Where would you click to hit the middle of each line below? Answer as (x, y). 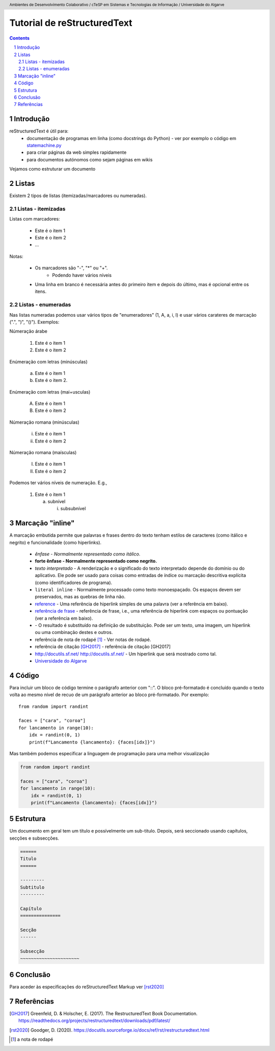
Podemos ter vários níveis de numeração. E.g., (58, 483)
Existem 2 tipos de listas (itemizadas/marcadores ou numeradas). (78, 196)
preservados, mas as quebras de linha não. (80, 597)
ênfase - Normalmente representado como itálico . (88, 554)
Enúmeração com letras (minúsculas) (48, 362)
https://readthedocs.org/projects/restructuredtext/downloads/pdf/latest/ (94, 1020)
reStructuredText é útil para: (39, 131)
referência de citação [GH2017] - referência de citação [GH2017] (103, 647)
